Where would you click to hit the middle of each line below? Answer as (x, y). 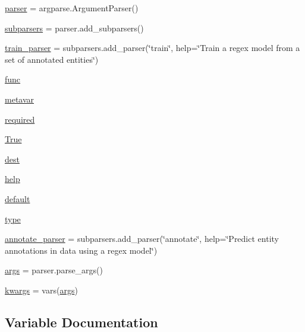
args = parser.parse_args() (54, 270)
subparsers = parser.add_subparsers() (74, 28)
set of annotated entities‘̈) (52, 59)
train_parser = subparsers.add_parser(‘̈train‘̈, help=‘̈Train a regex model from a (152, 48)
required (20, 119)
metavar (20, 99)
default (18, 198)
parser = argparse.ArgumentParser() (72, 8)
